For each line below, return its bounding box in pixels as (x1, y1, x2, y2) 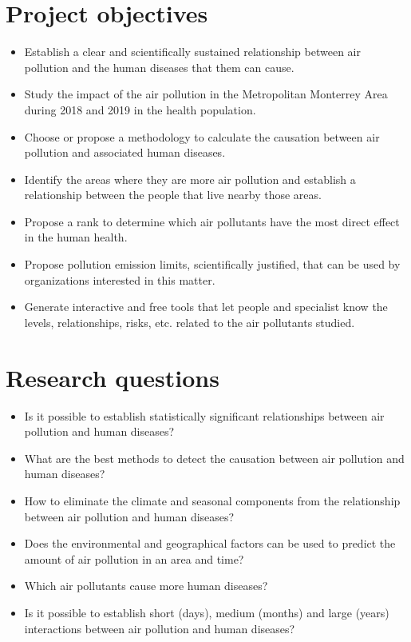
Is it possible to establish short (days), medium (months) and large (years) (24, 604, 389, 620)
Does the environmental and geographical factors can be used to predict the (24, 535, 396, 552)
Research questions (6, 361, 219, 393)
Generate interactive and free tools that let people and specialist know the (24, 298, 388, 315)
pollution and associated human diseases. (24, 144, 226, 161)
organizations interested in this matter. (24, 271, 215, 288)
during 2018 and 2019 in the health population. (24, 101, 256, 118)
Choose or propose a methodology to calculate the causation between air (24, 128, 380, 145)
